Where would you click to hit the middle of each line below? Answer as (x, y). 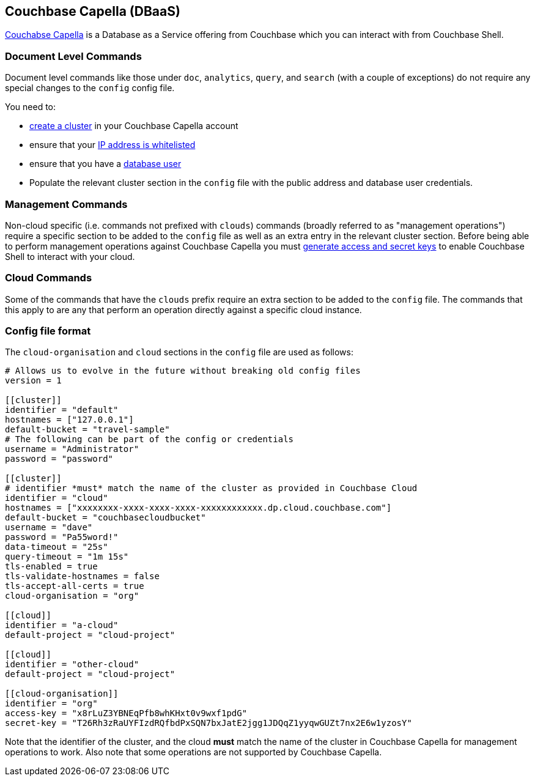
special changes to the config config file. (90, 88)
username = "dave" (49, 527)
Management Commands (66, 204)
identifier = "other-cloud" (72, 664)
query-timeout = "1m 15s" (67, 557)
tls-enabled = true (51, 567)
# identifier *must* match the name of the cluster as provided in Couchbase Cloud (211, 488)
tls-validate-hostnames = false (82, 576)
